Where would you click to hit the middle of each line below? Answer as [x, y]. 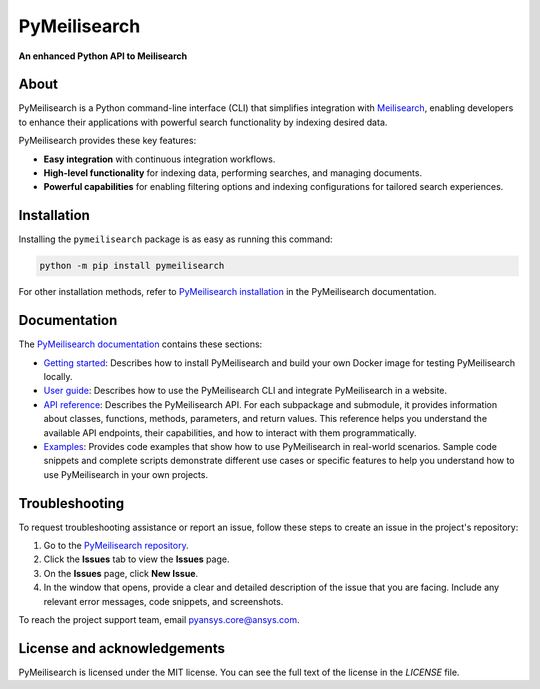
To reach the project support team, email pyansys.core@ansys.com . [159, 619]
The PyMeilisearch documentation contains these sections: [140, 344]
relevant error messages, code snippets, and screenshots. [163, 601]
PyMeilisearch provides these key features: [107, 141]
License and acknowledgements [121, 648]
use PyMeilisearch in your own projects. [126, 474]
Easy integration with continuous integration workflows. [159, 159]
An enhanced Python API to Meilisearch [103, 56]
